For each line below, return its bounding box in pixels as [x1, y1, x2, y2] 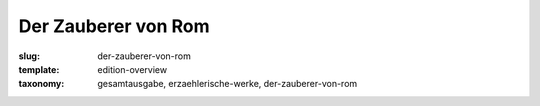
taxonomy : [18, 78, 65, 90]
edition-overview [97, 63, 168, 75]
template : [18, 63, 60, 75]
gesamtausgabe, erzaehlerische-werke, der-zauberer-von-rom [97, 78, 358, 90]
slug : [18, 50, 40, 62]
